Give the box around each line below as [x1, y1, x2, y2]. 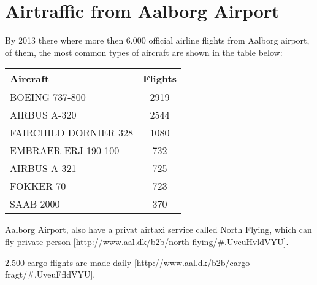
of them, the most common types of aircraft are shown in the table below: [5, 45, 283, 58]
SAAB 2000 [10, 197, 60, 211]
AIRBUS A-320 [10, 107, 77, 122]
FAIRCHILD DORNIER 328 [10, 125, 133, 140]
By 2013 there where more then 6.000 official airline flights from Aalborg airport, [5, 34, 310, 47]
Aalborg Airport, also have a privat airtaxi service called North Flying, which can [5, 223, 312, 236]
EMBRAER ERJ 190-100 [10, 143, 120, 158]
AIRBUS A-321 [10, 161, 77, 176]
